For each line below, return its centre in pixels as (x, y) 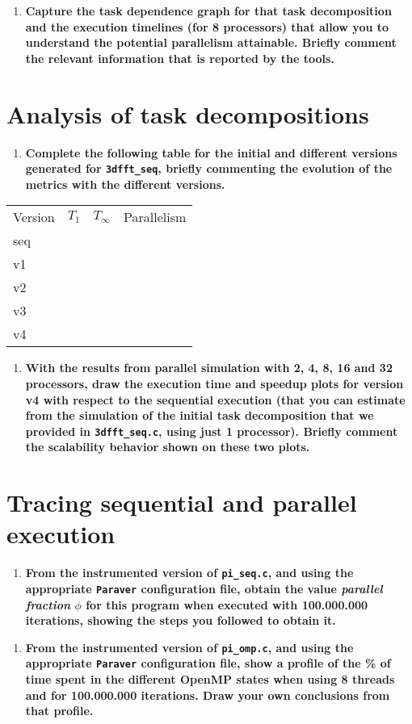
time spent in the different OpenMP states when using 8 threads (210, 679)
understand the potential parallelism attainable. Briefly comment (211, 42)
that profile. (59, 711)
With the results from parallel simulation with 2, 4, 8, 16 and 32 (209, 368)
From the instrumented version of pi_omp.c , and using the (189, 647)
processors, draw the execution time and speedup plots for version (214, 383)
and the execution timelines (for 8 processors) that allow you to (207, 26)
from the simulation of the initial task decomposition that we (200, 415)
